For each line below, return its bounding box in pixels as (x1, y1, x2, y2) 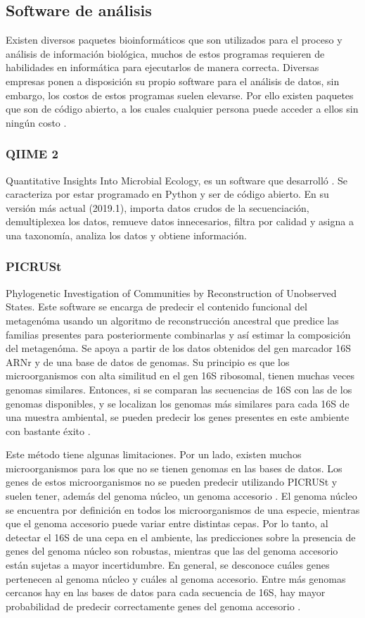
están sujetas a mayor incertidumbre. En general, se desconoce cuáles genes (6, 557, 330, 572)
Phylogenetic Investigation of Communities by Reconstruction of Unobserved (6, 285, 337, 300)
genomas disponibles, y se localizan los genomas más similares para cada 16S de (6, 396, 350, 410)
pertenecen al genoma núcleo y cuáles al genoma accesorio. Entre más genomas (6, 571, 346, 586)
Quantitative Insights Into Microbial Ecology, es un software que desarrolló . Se (6, 172, 348, 187)
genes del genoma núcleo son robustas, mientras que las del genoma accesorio (6, 543, 338, 558)
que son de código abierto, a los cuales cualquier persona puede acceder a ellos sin (6, 101, 359, 116)
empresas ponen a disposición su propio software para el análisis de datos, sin (6, 73, 340, 88)
